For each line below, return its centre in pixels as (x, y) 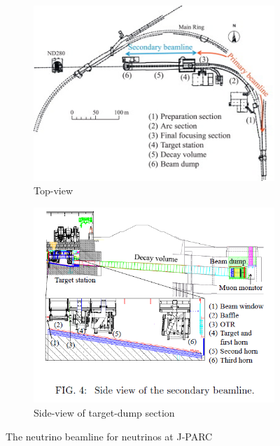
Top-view (53, 190)
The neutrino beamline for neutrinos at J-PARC (109, 436)
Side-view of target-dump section (104, 413)
